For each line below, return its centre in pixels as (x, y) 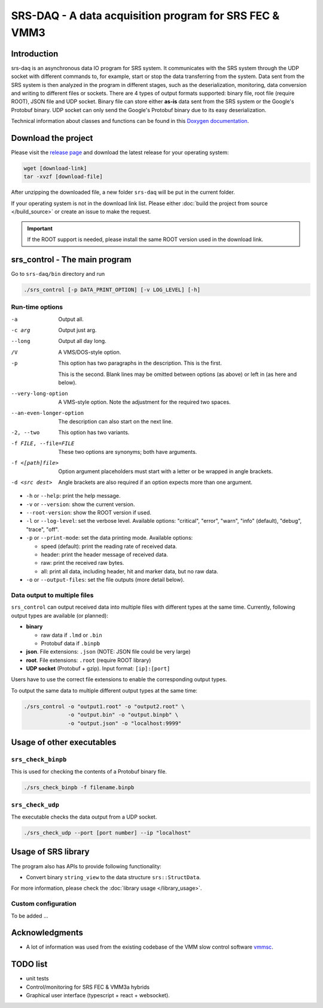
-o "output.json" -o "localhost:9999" (125, 723)
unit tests (37, 979)
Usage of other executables (64, 743)
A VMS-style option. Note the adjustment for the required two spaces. (144, 402)
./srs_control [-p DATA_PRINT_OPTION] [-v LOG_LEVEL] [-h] (112, 290)
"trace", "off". (42, 529)
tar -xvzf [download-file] (63, 177)
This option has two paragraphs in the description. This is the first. (140, 363)
